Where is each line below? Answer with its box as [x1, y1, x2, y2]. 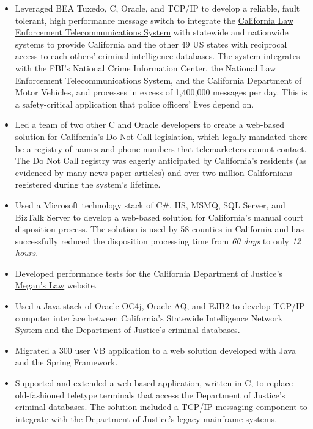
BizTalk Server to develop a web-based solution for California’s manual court [15, 210, 304, 223]
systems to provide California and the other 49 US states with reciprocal [15, 37, 287, 50]
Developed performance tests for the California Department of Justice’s [15, 266, 282, 279]
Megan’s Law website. [15, 279, 97, 291]
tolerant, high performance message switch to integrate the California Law [15, 13, 294, 26]
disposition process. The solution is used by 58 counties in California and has [15, 222, 304, 235]
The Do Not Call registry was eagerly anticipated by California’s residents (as [15, 154, 307, 167]
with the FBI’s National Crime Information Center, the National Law [15, 61, 276, 74]
